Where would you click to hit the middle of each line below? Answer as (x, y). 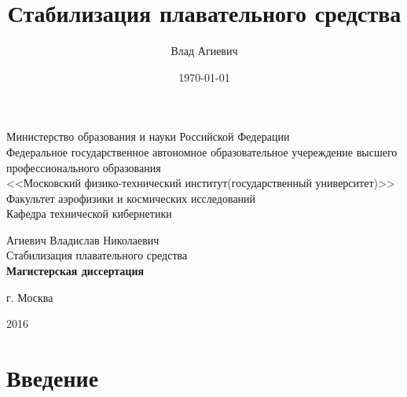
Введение (53, 378)
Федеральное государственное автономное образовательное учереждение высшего (202, 151)
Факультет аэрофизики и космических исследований (131, 198)
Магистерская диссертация (75, 271)
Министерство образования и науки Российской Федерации (148, 136)
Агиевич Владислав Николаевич (83, 239)
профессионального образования (84, 167)
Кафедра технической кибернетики (89, 213)
